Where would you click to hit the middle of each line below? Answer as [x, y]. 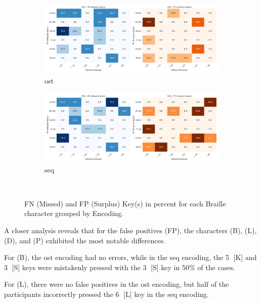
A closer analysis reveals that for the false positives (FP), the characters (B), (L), [130, 230]
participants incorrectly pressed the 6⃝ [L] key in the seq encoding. [106, 294]
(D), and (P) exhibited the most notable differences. [85, 240]
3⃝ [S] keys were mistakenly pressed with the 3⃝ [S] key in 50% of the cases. [120, 267]
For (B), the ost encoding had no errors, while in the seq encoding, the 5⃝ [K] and [130, 257]
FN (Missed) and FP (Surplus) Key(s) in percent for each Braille [125, 203]
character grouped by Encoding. [74, 213]
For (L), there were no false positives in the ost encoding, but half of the [117, 284]
